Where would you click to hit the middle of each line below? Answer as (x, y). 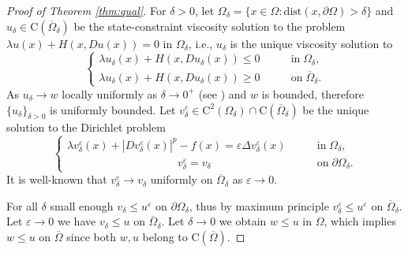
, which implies (360, 221)
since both (91, 236)
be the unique (336, 109)
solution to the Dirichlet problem (86, 127)
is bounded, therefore (313, 93)
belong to (165, 236)
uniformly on (182, 179)
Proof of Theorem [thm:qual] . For (86, 10)
